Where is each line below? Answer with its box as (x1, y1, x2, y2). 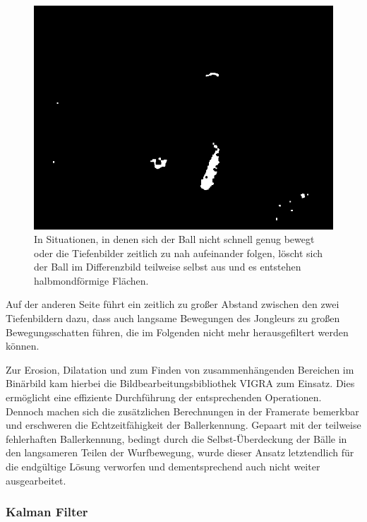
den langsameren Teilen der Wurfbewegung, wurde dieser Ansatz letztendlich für (6, 445, 354, 460)
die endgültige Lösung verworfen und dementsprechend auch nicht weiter (6, 459, 320, 473)
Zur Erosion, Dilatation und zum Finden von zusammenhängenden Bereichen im (6, 362, 354, 376)
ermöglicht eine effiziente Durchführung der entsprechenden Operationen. (6, 390, 322, 405)
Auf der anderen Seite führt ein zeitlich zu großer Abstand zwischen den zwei (6, 297, 339, 312)
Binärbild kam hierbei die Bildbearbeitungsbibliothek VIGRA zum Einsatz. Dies (6, 376, 355, 391)
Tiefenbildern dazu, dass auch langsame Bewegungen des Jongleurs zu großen (6, 311, 340, 326)
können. (6, 338, 40, 353)
